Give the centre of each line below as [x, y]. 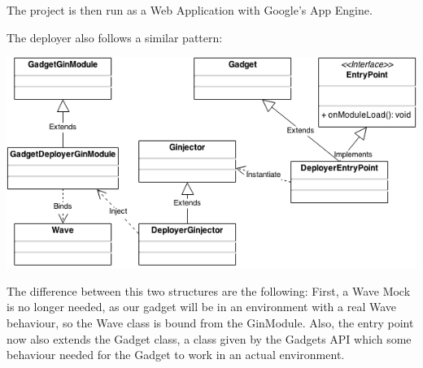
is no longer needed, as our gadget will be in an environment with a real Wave [202, 307]
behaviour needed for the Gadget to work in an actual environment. [176, 355]
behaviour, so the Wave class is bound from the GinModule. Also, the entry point [210, 323]
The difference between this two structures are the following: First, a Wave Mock [209, 290]
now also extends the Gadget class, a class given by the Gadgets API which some [209, 338]
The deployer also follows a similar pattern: [115, 37]
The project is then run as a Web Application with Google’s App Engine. [190, 10]
